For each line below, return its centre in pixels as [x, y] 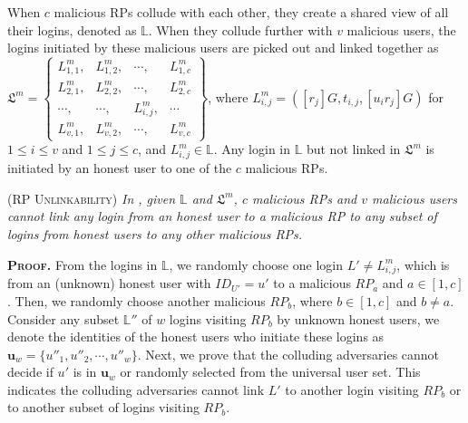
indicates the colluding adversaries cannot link [136, 389]
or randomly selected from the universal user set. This [270, 372]
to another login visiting [352, 389]
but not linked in [353, 149]
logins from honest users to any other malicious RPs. [155, 234]
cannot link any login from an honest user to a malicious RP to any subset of [222, 216]
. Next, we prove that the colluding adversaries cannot [288, 354]
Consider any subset [63, 318]
